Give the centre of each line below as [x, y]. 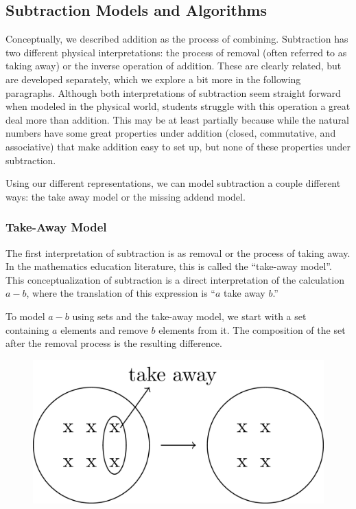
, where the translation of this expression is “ [121, 293]
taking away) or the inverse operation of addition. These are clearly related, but [174, 66]
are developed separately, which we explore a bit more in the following [153, 79]
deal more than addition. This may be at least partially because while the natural [177, 119]
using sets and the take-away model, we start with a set [189, 316]
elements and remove [104, 329]
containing [27, 329]
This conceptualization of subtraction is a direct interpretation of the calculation [175, 279]
